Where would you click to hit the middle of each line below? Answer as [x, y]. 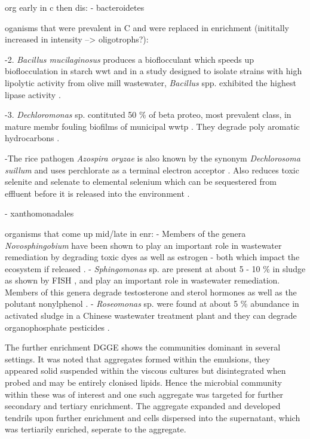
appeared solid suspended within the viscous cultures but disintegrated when [145, 371]
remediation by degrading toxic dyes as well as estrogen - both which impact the [152, 257]
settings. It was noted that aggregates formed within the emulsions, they [138, 359]
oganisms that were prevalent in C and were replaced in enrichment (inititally [147, 27]
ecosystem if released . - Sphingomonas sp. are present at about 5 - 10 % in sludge [155, 268]
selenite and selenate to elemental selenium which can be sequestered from [141, 182]
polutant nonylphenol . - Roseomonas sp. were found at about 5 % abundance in [152, 304]
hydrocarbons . [32, 138]
